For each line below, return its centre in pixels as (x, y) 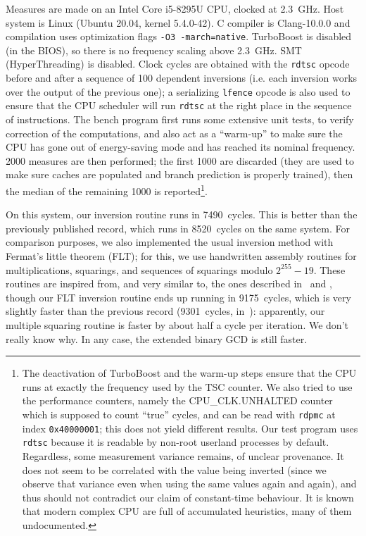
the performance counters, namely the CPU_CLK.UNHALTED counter (177, 400)
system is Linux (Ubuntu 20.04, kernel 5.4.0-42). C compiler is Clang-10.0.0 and (178, 22)
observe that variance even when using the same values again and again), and (189, 484)
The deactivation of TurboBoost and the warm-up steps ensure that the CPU (189, 373)
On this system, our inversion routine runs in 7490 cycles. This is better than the (182, 214)
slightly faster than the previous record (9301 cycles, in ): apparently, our (165, 311)
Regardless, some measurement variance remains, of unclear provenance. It (183, 455)
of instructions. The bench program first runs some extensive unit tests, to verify (180, 119)
